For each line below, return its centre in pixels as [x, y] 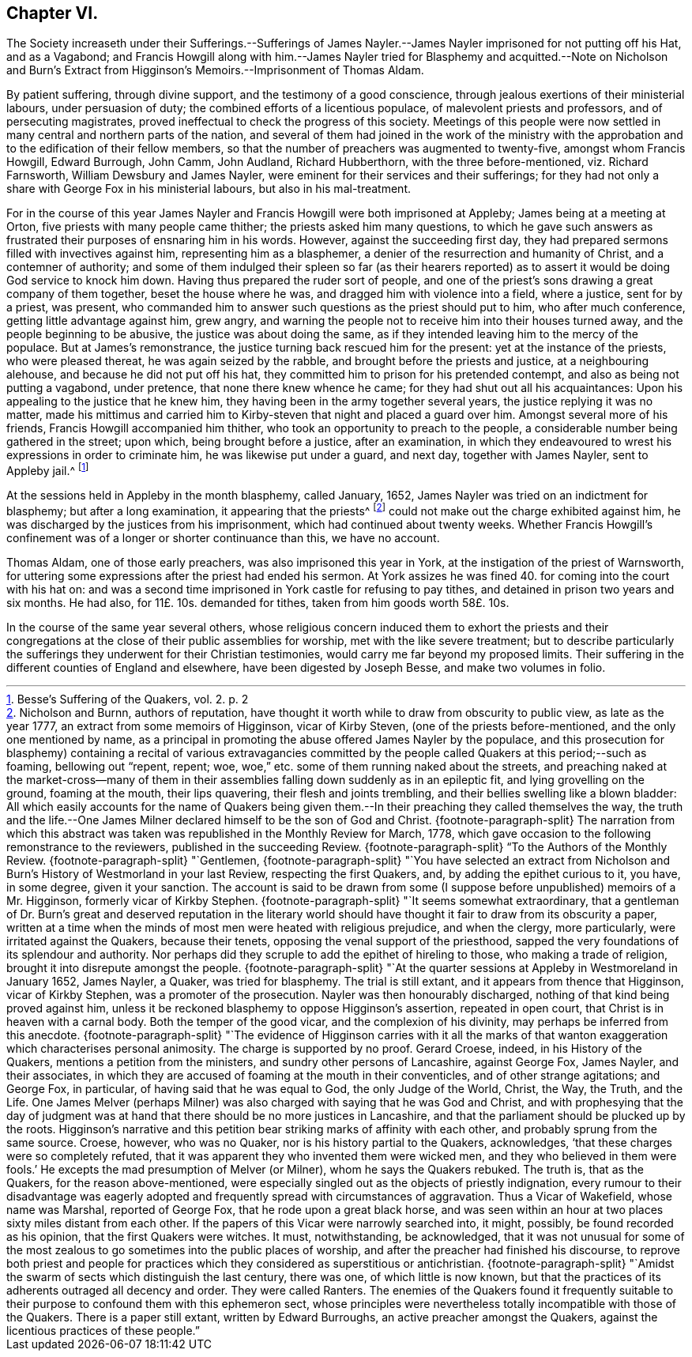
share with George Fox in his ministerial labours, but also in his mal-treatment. [209, 189]
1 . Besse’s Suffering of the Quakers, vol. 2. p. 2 [128, 699]
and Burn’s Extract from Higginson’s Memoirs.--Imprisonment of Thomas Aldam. [215, 70]
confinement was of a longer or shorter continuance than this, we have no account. [223, 537]
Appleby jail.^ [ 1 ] [48, 470]
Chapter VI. [53, 13]
